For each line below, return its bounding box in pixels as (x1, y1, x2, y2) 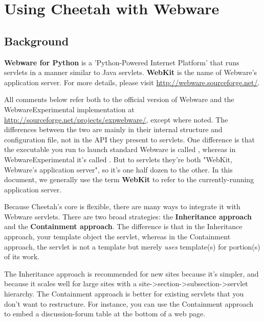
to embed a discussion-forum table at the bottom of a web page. (4, 308, 206, 319)
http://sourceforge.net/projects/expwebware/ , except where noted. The (4, 114, 228, 125)
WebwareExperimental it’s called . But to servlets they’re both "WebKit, (4, 154, 232, 164)
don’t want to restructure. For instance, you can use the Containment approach (4, 298, 254, 309)
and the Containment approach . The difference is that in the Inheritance (4, 221, 243, 232)
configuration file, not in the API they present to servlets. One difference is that (4, 134, 255, 144)
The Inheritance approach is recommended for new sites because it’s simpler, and (4, 268, 259, 279)
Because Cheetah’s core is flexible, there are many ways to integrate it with (4, 201, 240, 212)
